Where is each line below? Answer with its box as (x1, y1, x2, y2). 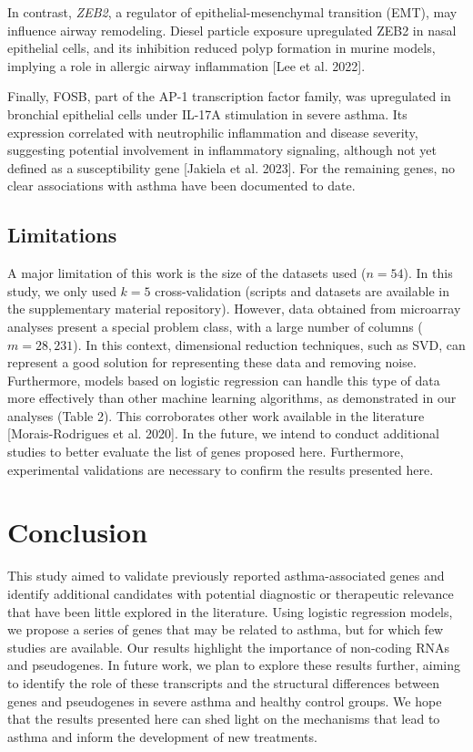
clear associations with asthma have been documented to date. (7, 176, 356, 195)
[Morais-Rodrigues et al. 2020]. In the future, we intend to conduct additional (7, 424, 439, 443)
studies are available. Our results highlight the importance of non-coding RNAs (7, 637, 450, 656)
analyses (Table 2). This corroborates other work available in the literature (7, 406, 425, 425)
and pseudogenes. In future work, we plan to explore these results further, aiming (7, 655, 461, 675)
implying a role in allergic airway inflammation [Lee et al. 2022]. (7, 56, 366, 75)
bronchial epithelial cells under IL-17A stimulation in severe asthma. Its (7, 104, 408, 123)
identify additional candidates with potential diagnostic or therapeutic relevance (7, 583, 454, 603)
